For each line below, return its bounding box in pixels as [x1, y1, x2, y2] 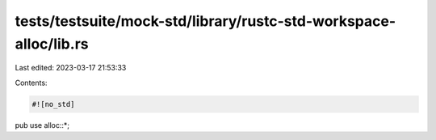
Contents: [15, 78, 48, 87]
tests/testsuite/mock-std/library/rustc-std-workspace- [15, 12, 396, 30]
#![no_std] [31, 100, 75, 108]
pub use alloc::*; [15, 120, 70, 129]
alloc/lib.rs [15, 35, 89, 53]
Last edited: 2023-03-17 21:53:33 [15, 63, 127, 73]
